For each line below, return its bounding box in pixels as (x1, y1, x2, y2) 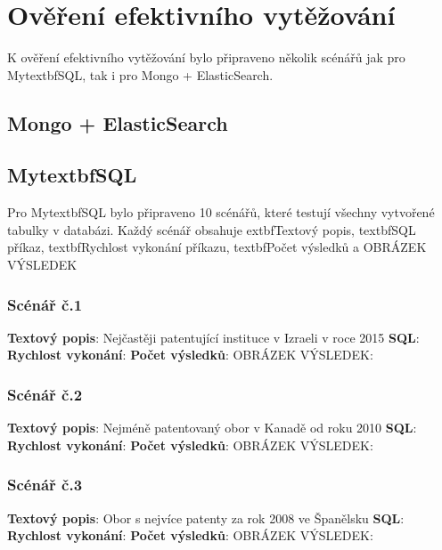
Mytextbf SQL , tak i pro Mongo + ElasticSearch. (7, 65, 274, 84)
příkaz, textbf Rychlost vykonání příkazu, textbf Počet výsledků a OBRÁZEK (7, 238, 427, 256)
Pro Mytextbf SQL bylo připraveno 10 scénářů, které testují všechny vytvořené (7, 203, 435, 222)
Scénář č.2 (7, 384, 83, 405)
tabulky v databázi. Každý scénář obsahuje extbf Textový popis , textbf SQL (7, 220, 416, 239)
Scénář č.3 (7, 473, 83, 496)
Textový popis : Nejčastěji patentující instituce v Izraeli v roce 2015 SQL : (7, 328, 420, 346)
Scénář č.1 (7, 293, 83, 315)
